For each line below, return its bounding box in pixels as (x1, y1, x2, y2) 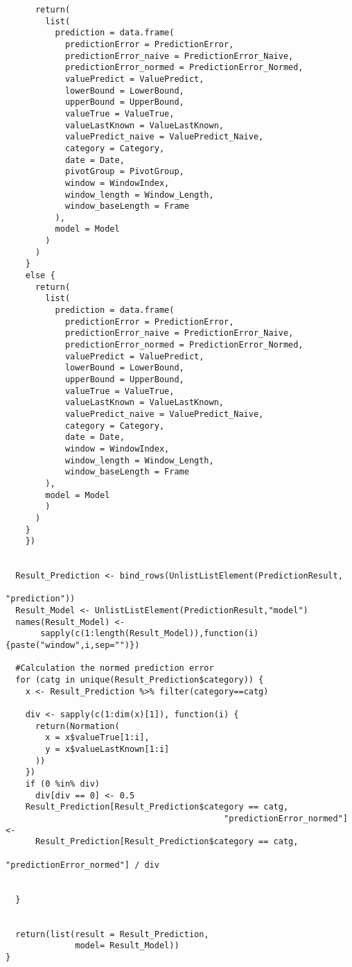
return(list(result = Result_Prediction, (15, 929, 209, 939)
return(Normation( (35, 721, 120, 731)
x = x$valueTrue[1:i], (45, 733, 150, 743)
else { (25, 271, 55, 281)
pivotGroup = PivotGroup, (64, 166, 184, 177)
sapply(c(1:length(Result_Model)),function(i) (40, 628, 259, 639)
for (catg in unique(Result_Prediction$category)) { (15, 675, 264, 685)
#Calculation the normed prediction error (15, 663, 214, 674)
